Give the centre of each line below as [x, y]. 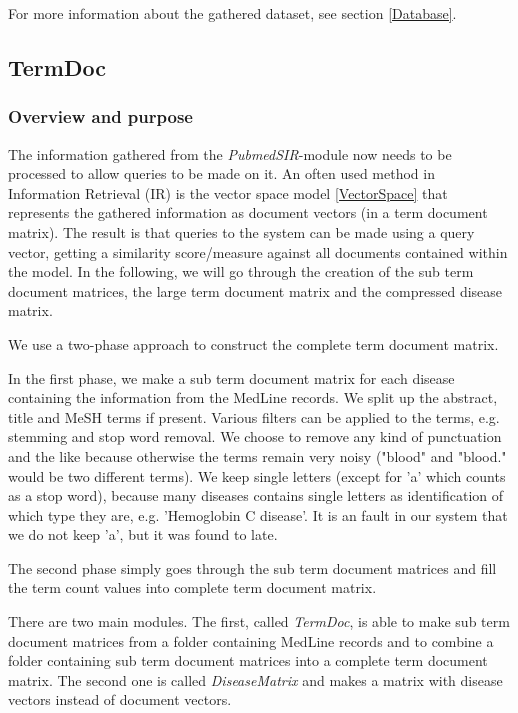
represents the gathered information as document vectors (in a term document [248, 212]
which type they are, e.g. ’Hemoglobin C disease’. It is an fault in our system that [258, 514]
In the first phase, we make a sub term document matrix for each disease [231, 377]
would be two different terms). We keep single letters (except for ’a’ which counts [257, 475]
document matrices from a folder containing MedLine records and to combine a [251, 640]
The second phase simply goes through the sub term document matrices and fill [252, 567]
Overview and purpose [100, 116]
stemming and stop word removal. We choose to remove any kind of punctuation [255, 436]
